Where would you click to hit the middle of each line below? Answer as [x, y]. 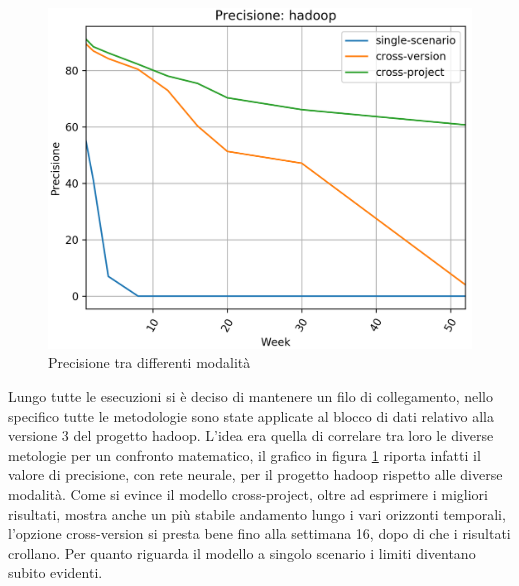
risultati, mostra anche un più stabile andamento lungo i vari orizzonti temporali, [257, 513]
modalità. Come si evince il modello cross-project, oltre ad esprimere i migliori [248, 493]
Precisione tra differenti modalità [149, 362]
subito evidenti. [55, 572]
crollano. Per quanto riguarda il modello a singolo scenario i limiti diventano [242, 552]
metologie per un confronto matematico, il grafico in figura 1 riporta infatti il [244, 454]
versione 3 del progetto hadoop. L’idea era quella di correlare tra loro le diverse [251, 435]
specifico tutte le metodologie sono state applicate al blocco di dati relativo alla [251, 415]
